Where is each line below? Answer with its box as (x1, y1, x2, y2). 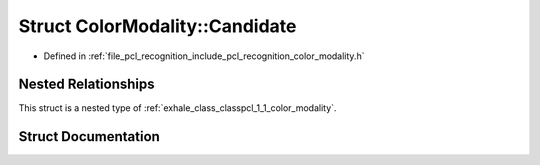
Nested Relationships (18, 76, 155, 93)
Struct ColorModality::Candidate (18, 15, 297, 37)
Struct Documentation (18, 128, 160, 145)
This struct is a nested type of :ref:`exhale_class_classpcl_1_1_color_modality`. (18, 102, 337, 114)
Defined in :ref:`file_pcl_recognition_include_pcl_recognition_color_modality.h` (43, 50, 365, 62)
